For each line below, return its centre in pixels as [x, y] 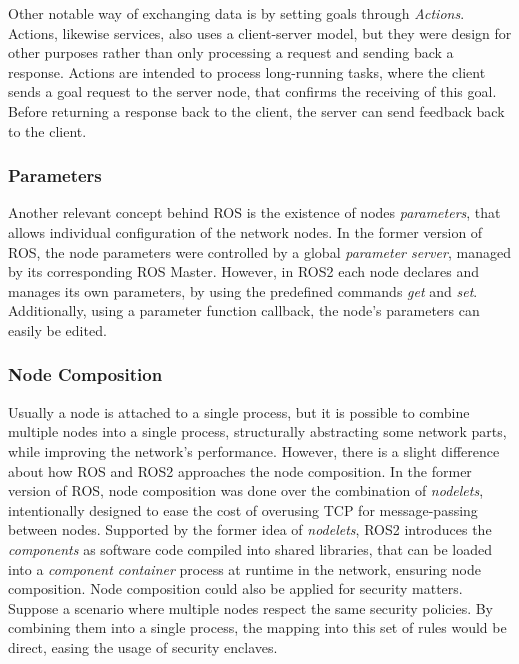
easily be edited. [57, 329]
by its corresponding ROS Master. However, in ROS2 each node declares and [244, 271]
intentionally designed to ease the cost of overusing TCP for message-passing [243, 509]
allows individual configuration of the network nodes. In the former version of [245, 231]
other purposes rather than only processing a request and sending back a [231, 52]
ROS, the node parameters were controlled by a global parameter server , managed [259, 251]
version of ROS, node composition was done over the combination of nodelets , [246, 490]
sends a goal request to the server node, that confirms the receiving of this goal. [252, 91]
